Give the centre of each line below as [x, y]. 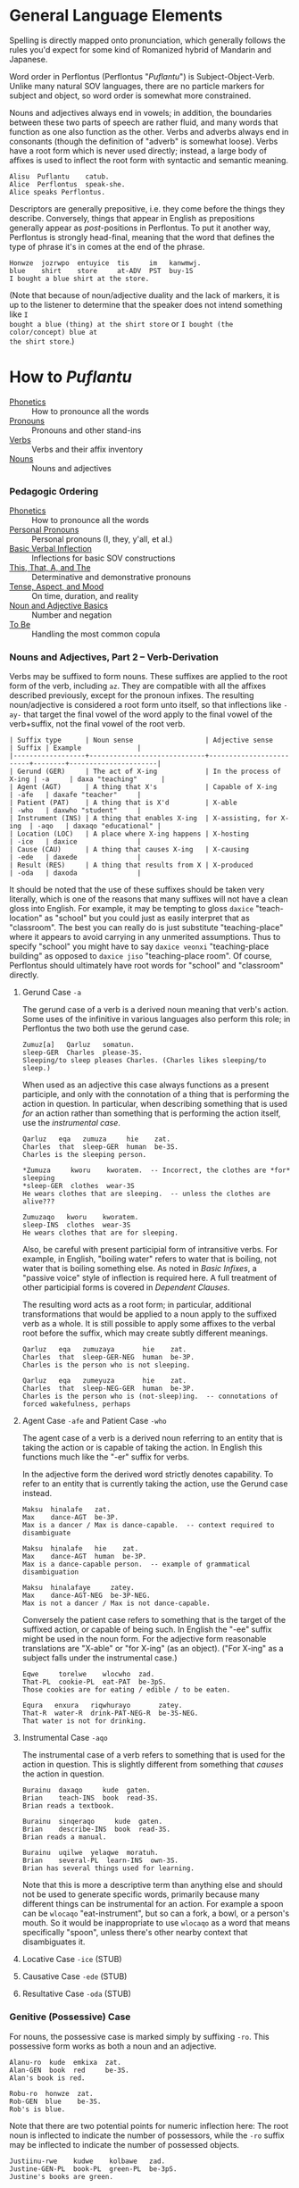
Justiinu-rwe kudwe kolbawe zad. [87, 2161]
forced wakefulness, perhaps [76, 1404]
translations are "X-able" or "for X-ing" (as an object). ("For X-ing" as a [153, 1649]
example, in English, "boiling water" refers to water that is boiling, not [149, 1259]
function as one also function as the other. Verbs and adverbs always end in [149, 131]
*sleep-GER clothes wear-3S [79, 1186]
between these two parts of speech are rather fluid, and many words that [144, 122]
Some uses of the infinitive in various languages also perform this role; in [156, 1019]
